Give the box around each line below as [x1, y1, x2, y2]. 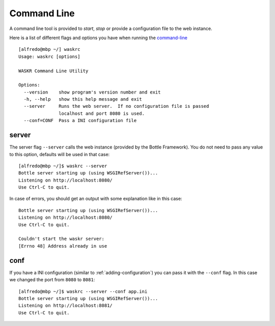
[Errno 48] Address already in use [18, 243, 107, 249]
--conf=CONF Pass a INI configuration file [23, 117, 137, 124]
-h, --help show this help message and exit [23, 97, 142, 102]
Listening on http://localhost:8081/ [18, 303, 113, 309]
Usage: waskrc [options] [18, 53, 80, 60]
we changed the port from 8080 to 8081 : [9, 277, 95, 283]
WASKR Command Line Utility [18, 68, 89, 74]
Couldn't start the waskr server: [18, 236, 104, 242]
